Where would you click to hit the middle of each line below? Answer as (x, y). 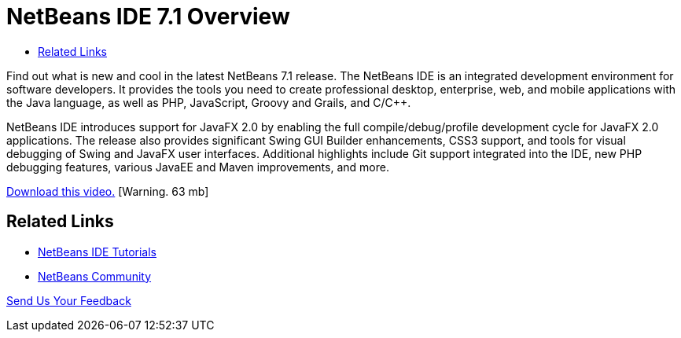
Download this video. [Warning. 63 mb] (108, 191)
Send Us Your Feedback (69, 300)
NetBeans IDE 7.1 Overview (148, 17)
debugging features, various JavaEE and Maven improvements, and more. (198, 167)
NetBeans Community (95, 276)
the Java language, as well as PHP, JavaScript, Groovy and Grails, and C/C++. (209, 102)
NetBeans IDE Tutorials (97, 252)
